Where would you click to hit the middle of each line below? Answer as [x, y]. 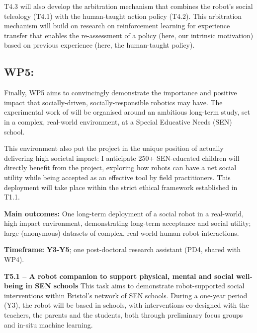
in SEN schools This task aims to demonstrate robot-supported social [135, 286]
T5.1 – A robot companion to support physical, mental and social [119, 276]
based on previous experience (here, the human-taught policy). [99, 45]
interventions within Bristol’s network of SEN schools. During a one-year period [126, 295]
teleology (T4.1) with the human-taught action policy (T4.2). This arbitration [123, 16]
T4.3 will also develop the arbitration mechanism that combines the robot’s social [128, 6]
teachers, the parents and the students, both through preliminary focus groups [124, 315]
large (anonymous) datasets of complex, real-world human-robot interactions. [122, 233]
